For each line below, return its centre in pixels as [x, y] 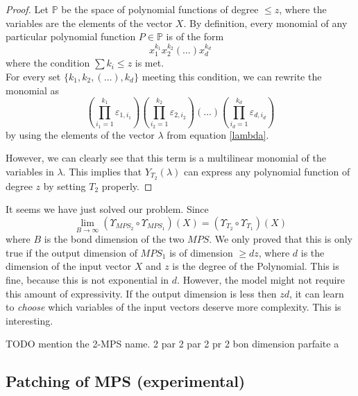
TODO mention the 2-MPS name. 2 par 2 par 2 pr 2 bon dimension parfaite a [172, 344]
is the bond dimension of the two [114, 239]
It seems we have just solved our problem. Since [107, 209]
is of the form [195, 36]
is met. [150, 63]
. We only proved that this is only [281, 239]
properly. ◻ [127, 186]
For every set [33, 77]
